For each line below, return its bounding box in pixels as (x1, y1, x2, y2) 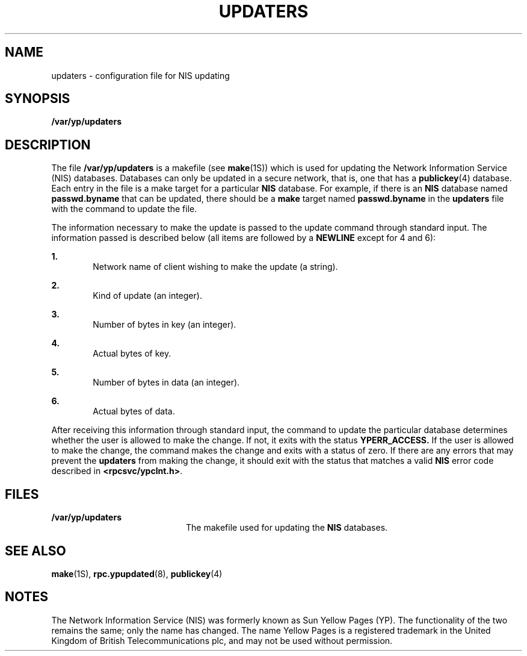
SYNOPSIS (5, 91, 70, 107)
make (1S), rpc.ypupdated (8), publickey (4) (51, 568, 223, 579)
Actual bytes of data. (93, 406, 175, 417)
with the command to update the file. (51, 204, 197, 214)
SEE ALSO (5, 543, 66, 558)
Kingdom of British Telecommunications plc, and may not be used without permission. (51, 635, 393, 646)
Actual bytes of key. (93, 348, 171, 359)
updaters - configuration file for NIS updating (51, 70, 230, 81)
